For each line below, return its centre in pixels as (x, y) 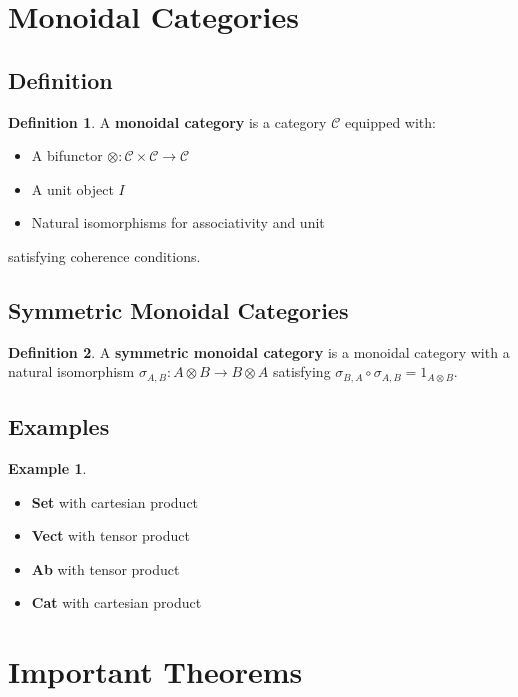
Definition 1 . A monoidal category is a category (167, 121)
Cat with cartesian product (116, 602)
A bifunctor (67, 155)
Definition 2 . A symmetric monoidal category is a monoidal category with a (259, 351)
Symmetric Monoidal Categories (178, 309)
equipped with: (390, 121)
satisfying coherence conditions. (104, 255)
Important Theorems (155, 671)
